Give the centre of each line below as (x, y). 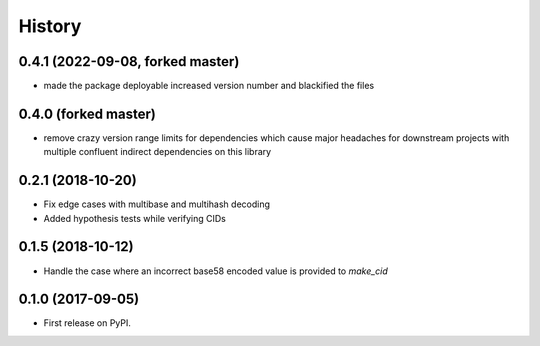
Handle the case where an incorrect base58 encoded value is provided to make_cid (216, 271)
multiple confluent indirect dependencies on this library (157, 152)
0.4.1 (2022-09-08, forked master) (129, 61)
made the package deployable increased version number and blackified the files (209, 86)
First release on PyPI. (87, 323)
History (50, 26)
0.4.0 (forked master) (87, 113)
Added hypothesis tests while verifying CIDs (135, 218)
